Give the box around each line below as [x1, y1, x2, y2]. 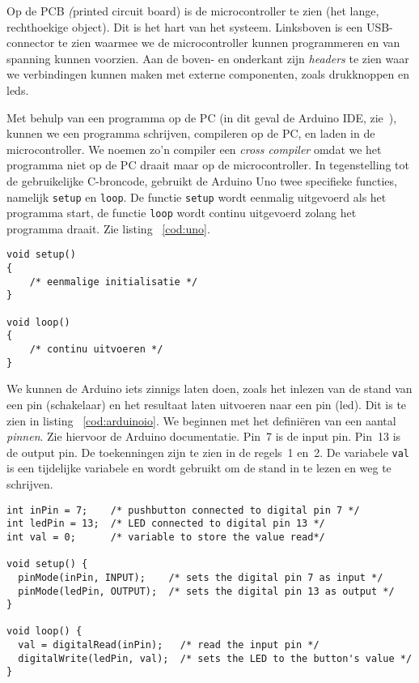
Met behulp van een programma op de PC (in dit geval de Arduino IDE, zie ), [6, 109, 397, 126]
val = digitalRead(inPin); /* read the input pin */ [18, 639, 320, 651]
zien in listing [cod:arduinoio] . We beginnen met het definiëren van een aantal [6, 412, 396, 429]
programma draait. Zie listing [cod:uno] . [6, 220, 210, 237]
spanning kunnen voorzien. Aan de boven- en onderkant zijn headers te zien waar [6, 49, 409, 66]
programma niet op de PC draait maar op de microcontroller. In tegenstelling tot [6, 156, 409, 173]
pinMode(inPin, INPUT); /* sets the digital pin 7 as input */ [18, 571, 383, 583]
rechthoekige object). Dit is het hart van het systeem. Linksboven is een [6, 18, 363, 35]
